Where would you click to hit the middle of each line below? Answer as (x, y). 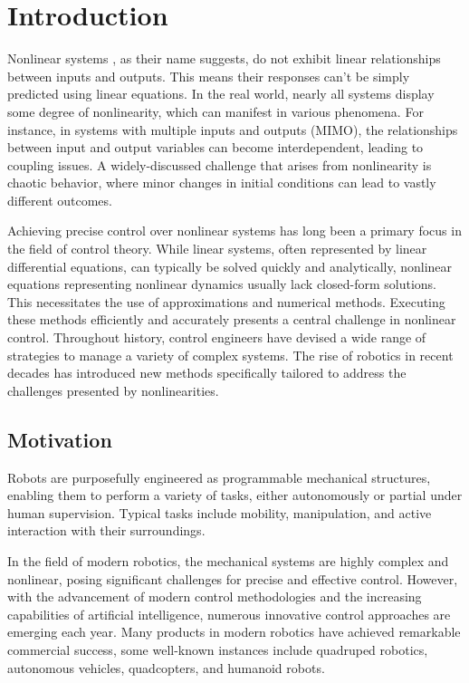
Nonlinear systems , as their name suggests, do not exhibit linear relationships (224, 58)
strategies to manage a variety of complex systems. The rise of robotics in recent (230, 355)
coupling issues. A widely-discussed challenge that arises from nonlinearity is (220, 164)
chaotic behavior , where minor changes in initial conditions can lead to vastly (222, 183)
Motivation (60, 439)
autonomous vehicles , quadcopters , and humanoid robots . (166, 667)
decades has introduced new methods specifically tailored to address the (207, 373)
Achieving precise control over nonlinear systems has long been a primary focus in (234, 231)
